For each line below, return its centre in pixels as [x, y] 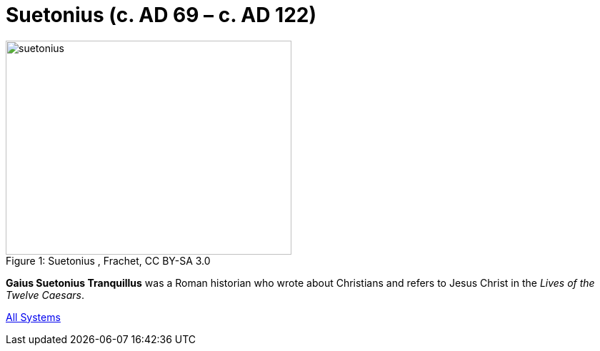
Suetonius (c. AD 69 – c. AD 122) [161, 15]
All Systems [33, 317]
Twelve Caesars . [45, 295]
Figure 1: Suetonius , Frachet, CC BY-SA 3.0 [108, 260]
